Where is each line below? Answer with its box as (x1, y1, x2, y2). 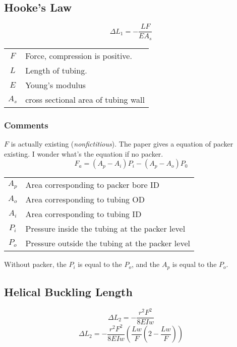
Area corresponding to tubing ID (25, 208, 142, 220)
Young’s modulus (25, 79, 86, 91)
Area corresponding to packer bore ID (25, 179, 159, 191)
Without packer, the (4, 259, 67, 269)
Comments (4, 118, 48, 131)
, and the (132, 259, 160, 269)
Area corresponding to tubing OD (25, 193, 145, 205)
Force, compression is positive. (25, 49, 132, 61)
